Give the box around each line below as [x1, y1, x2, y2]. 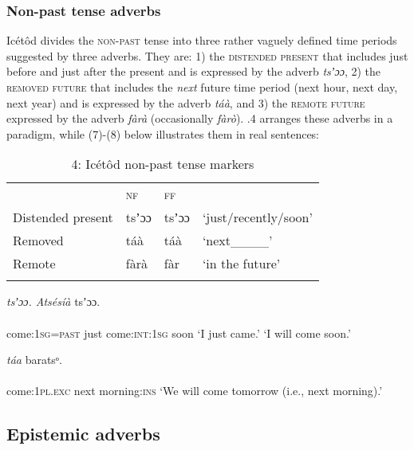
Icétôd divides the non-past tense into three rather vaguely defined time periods [6, 32, 397, 49]
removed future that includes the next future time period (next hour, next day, [6, 79, 398, 95]
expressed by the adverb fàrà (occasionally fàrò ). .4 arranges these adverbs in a [6, 110, 393, 127]
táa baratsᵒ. [6, 351, 62, 368]
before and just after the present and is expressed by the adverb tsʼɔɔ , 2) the [6, 63, 381, 80]
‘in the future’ [202, 254, 281, 273]
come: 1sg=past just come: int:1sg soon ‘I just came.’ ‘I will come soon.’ [6, 324, 351, 341]
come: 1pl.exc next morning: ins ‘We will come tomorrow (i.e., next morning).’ [6, 382, 383, 399]
